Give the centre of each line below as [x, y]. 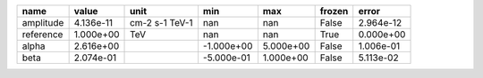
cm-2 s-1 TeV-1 [161, 23]
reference [42, 34]
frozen [334, 11]
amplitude [43, 23]
